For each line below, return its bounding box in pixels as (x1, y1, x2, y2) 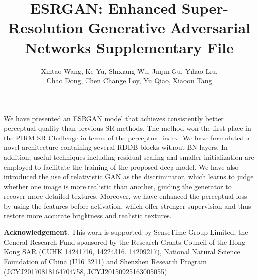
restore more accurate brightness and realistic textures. (4, 210, 172, 220)
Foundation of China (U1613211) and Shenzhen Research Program (4, 256, 207, 266)
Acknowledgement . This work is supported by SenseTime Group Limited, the (4, 227, 248, 237)
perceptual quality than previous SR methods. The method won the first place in (4, 123, 251, 133)
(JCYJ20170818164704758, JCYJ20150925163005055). (4, 266, 169, 276)
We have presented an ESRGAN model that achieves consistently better (4, 113, 224, 123)
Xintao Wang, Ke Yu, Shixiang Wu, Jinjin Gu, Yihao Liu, (41, 66, 218, 76)
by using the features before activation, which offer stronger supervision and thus (4, 201, 251, 211)
